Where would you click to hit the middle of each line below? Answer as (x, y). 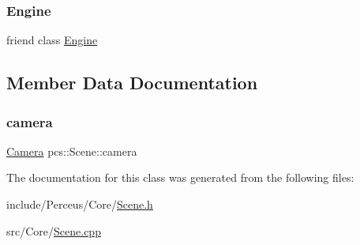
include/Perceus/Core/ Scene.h (80, 204)
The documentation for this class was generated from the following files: (180, 177)
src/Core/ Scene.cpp (54, 230)
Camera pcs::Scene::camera (72, 151)
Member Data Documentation (132, 83)
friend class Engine (52, 40)
